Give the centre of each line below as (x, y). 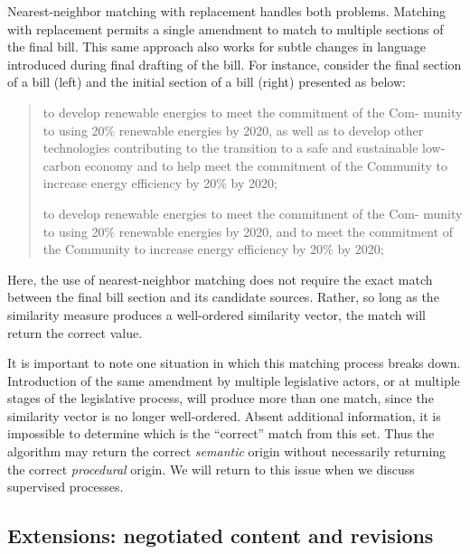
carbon (62, 165)
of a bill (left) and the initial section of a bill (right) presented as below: (207, 82)
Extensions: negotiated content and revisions (221, 535)
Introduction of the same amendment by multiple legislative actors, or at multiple (234, 380)
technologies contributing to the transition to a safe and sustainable (230, 148)
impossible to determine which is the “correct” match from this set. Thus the (221, 433)
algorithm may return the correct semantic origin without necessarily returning (227, 451)
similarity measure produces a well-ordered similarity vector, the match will (216, 314)
